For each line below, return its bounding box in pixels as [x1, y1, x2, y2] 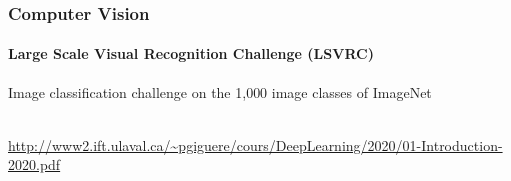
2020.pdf [8, 154, 61, 175]
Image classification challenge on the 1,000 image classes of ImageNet [8, 81, 432, 102]
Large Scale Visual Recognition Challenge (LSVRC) [8, 43, 374, 64]
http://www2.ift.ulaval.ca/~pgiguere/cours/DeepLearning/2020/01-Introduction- [8, 134, 503, 155]
